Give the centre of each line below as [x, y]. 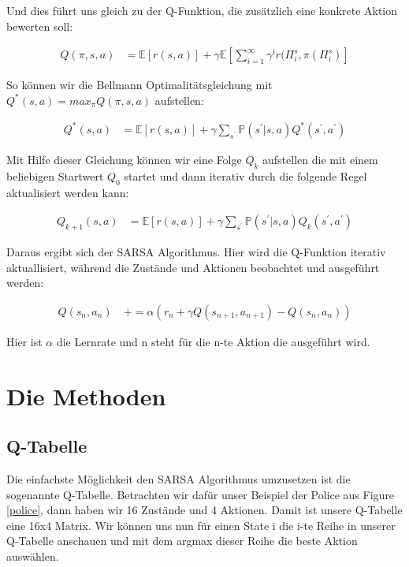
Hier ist [24, 341]
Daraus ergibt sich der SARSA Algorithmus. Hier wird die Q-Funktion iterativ [196, 251]
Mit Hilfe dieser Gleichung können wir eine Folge [124, 159]
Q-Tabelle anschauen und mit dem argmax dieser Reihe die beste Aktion [182, 541]
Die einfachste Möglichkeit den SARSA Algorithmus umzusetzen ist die [178, 478]
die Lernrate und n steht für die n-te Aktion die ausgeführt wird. [213, 341]
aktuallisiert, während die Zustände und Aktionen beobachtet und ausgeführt [193, 267]
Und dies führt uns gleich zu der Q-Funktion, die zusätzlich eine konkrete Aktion [202, 10]
